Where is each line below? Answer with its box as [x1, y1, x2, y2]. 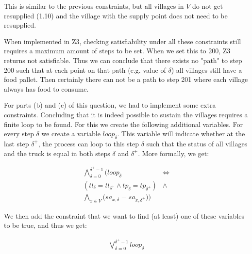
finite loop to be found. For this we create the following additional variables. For [4, 119, 243, 129]
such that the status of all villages [146, 138, 248, 148]
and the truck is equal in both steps [4, 148, 110, 158]
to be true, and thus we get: [4, 220, 87, 230]
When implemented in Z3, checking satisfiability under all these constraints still [4, 36, 241, 46]
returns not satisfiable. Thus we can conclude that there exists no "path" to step [4, 55, 242, 65]
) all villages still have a [171, 64, 242, 75]
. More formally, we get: [138, 148, 209, 158]
